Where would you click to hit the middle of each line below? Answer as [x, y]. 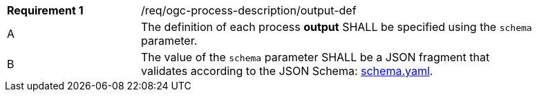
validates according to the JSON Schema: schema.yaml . [287, 71]
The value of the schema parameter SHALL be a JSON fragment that [315, 57]
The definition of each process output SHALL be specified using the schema [337, 27]
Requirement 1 [45, 10]
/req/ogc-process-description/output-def [249, 10]
